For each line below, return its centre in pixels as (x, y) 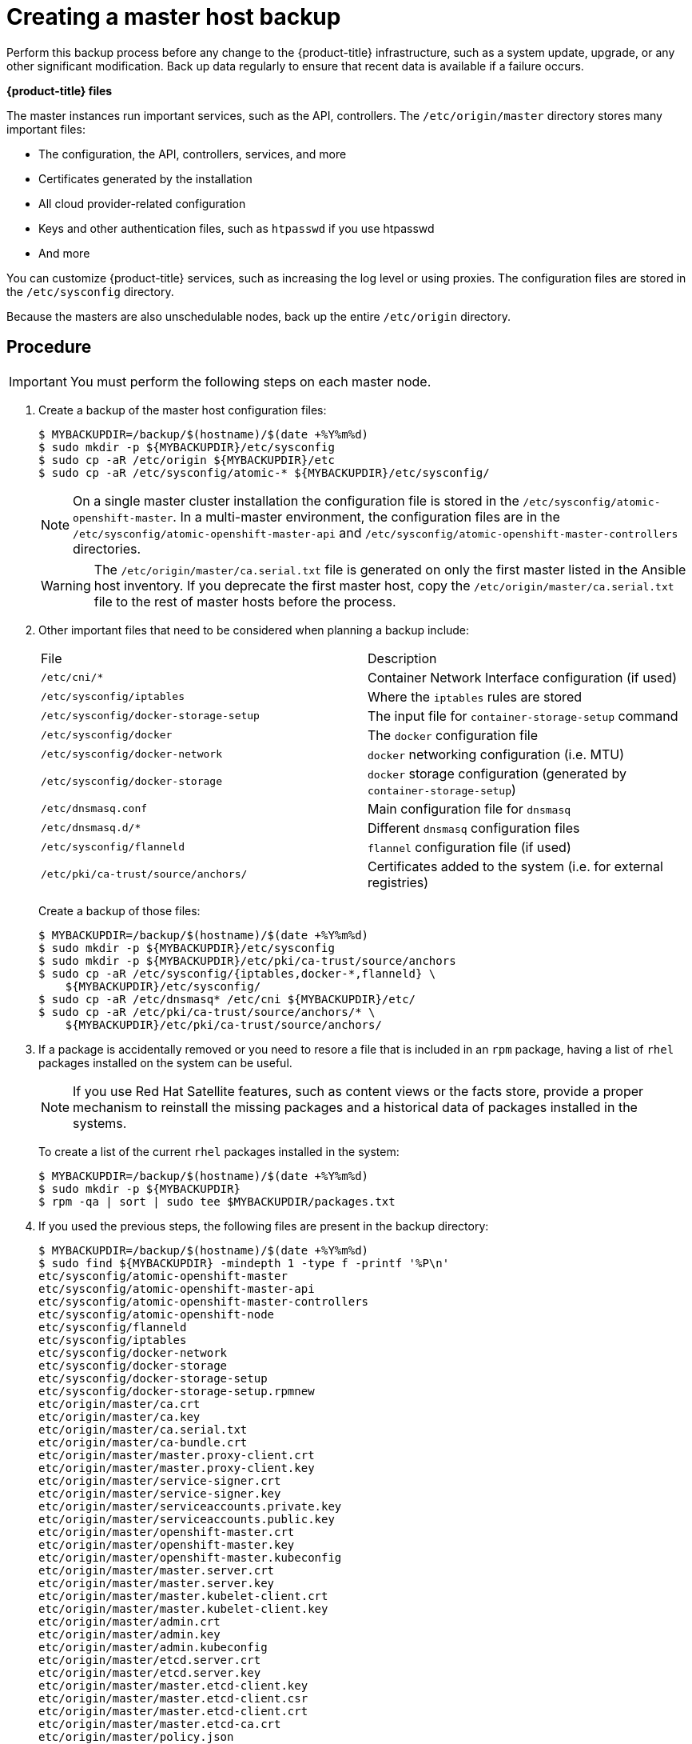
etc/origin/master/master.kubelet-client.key (183, 1608)
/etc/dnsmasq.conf (94, 809)
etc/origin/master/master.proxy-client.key (177, 1468)
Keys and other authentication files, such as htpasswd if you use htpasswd (237, 228)
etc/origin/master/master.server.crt (157, 1570)
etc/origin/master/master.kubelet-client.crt (183, 1596)
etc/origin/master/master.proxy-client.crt (177, 1455)
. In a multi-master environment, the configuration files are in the (366, 516)
